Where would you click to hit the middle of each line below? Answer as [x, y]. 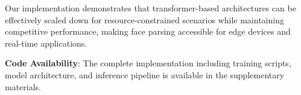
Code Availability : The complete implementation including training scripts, [148, 63]
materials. [23, 86]
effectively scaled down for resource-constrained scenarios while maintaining [144, 19]
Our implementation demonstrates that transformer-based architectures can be [150, 8]
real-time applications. [46, 43]
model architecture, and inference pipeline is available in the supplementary [145, 74]
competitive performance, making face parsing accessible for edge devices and [148, 31]
